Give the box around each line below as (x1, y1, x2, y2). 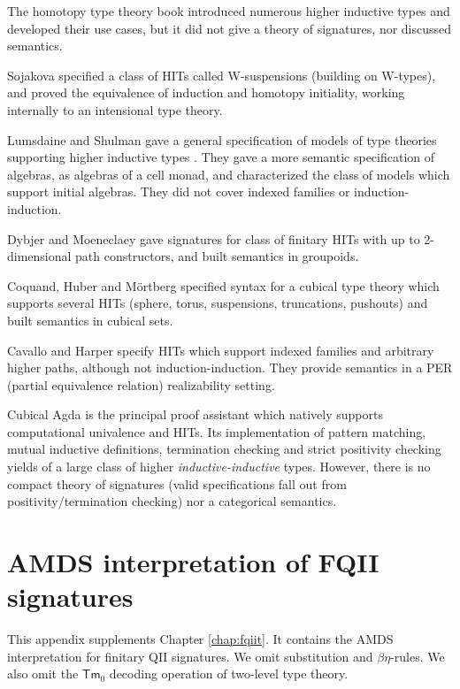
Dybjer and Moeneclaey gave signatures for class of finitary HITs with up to (7, 229, 420, 248)
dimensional (7, 247, 72, 265)
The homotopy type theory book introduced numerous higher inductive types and (7, 2, 450, 19)
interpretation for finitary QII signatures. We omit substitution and (7, 647, 373, 665)
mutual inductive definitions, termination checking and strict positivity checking (7, 440, 441, 458)
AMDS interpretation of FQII (7, 544, 379, 580)
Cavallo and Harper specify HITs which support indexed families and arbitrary (7, 341, 434, 359)
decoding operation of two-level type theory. (109, 664, 349, 683)
